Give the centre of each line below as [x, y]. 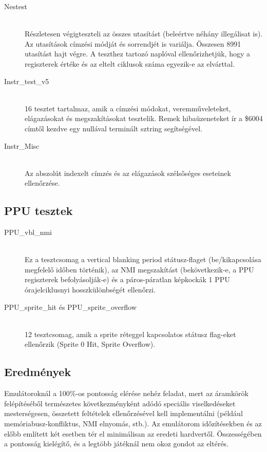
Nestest [16, 6]
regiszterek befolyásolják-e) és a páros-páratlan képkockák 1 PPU [127, 279]
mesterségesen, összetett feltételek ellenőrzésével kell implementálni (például [123, 413]
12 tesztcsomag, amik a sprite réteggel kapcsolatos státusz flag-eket [130, 334]
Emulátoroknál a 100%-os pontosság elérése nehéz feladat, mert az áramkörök [126, 393]
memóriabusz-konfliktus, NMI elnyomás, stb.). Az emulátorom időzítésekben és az [133, 424]
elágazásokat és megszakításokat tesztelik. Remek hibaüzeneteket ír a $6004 [144, 118]
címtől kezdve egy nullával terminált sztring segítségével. [113, 128]
